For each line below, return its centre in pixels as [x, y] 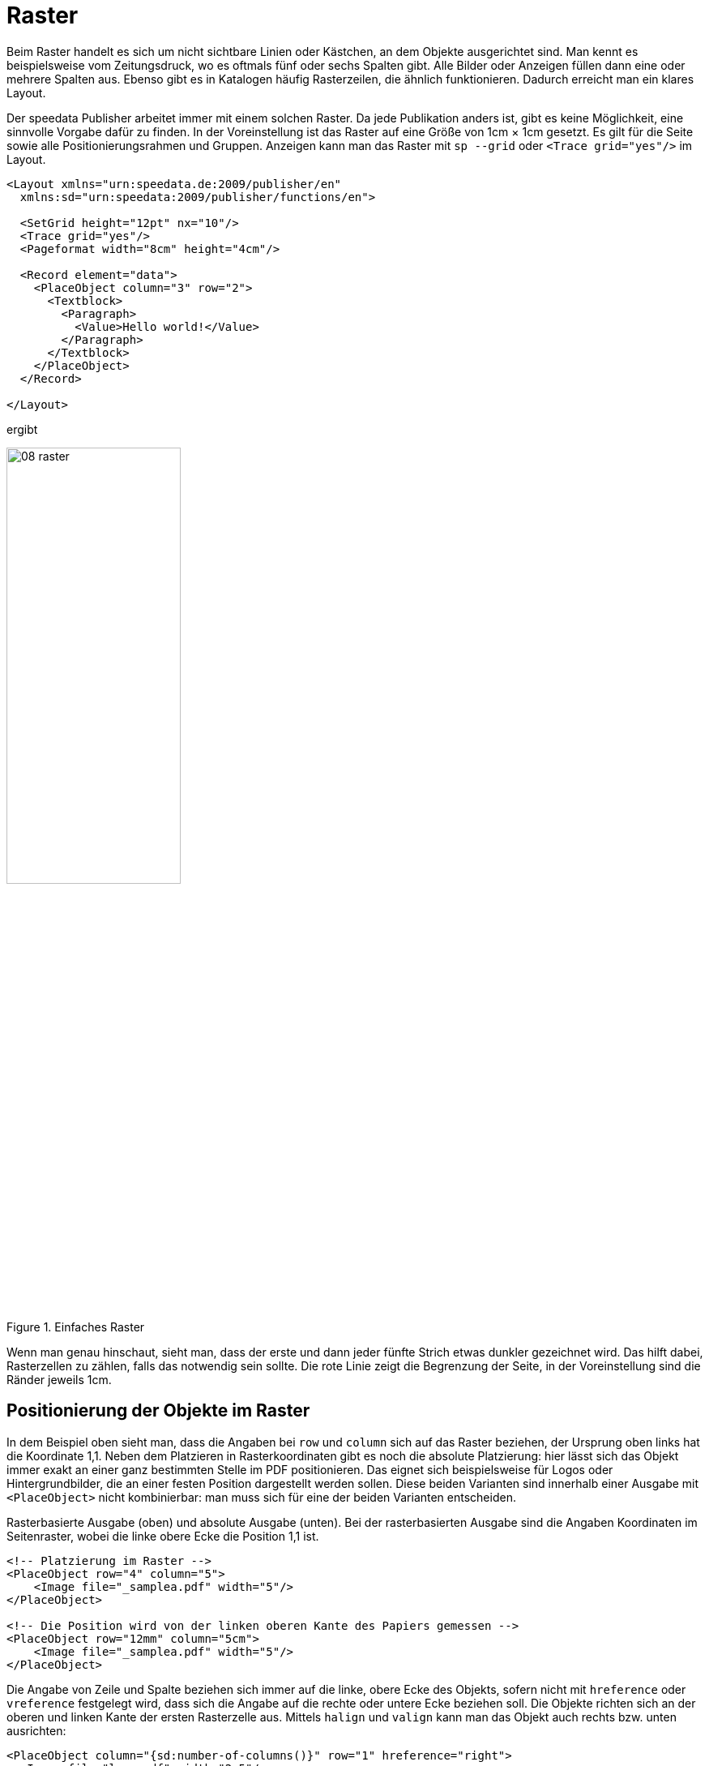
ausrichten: [36, 1730]
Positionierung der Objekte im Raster [158, 1411]
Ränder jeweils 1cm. [59, 1379]
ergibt [22, 429]
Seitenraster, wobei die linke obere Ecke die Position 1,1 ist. [163, 1536]
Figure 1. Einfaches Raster [76, 1327]
